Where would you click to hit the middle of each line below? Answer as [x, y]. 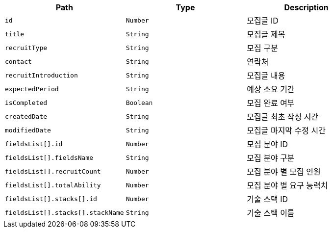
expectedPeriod [32, 89]
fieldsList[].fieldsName [49, 157]
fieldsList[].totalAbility [53, 185]
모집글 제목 [266, 34]
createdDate [26, 116]
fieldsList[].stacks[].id [51, 199]
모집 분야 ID [267, 144]
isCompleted [26, 103]
